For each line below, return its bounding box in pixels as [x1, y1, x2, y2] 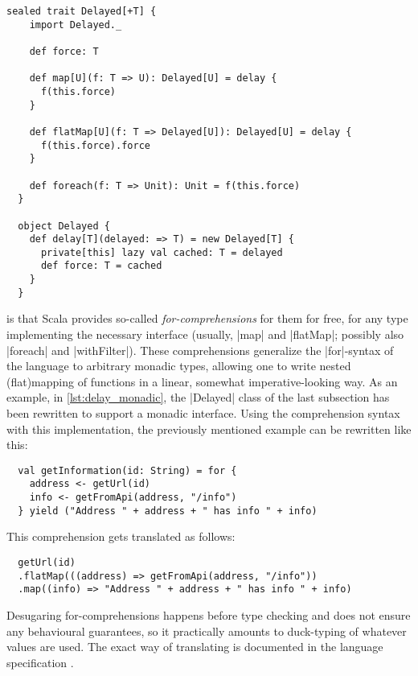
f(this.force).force [40, 139, 150, 151]
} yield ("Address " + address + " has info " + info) [18, 505, 318, 517]
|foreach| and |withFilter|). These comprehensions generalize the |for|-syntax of [6, 341, 394, 358]
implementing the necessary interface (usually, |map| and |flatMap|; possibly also [6, 326, 404, 343]
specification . [6, 653, 74, 670]
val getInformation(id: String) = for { [18, 464, 237, 476]
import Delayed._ [29, 19, 122, 31]
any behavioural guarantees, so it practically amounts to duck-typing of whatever [6, 622, 407, 639]
